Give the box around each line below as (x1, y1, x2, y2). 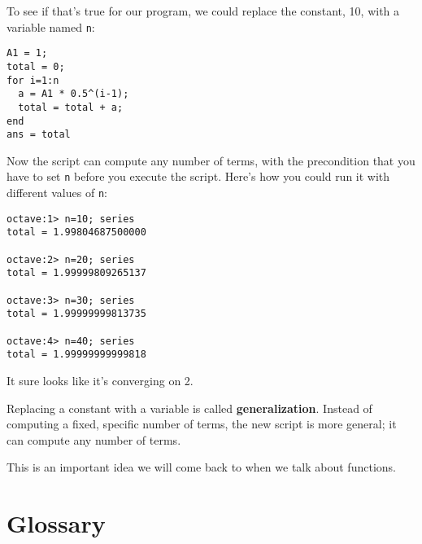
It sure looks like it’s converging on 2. (7, 371, 194, 388)
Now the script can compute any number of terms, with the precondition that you (7, 151, 415, 169)
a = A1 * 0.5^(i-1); (18, 88, 129, 100)
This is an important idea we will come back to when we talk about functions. (7, 458, 396, 476)
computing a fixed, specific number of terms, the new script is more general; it (7, 415, 397, 432)
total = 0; (7, 60, 65, 72)
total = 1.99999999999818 (7, 349, 146, 361)
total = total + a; (18, 101, 124, 113)
